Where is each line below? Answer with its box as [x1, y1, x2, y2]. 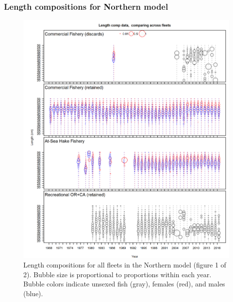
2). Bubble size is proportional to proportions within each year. [23, 269, 212, 279]
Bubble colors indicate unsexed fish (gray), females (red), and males [23, 279, 225, 289]
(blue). [23, 288, 43, 299]
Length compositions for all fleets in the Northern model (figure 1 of [23, 260, 226, 270]
